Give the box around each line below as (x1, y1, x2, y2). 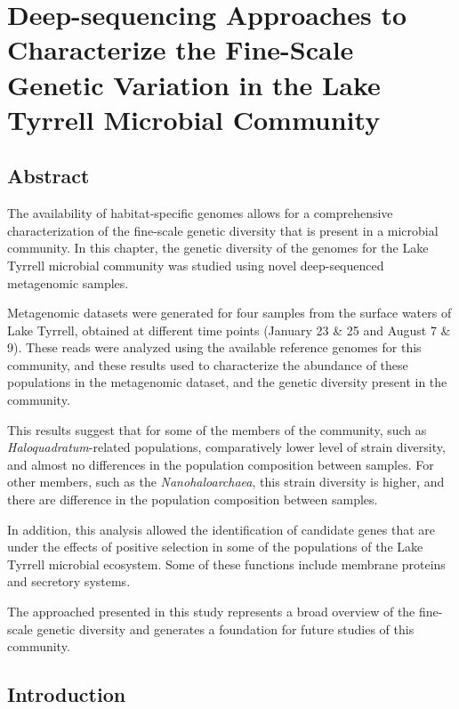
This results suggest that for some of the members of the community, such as (7, 420, 427, 439)
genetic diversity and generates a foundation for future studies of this (36, 619, 415, 638)
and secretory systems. (7, 572, 131, 591)
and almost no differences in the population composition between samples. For (7, 455, 434, 473)
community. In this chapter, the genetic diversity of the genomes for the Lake (7, 238, 429, 257)
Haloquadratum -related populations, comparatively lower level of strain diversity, (7, 438, 446, 456)
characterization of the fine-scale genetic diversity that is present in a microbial (7, 221, 439, 239)
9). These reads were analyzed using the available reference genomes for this (7, 338, 422, 357)
